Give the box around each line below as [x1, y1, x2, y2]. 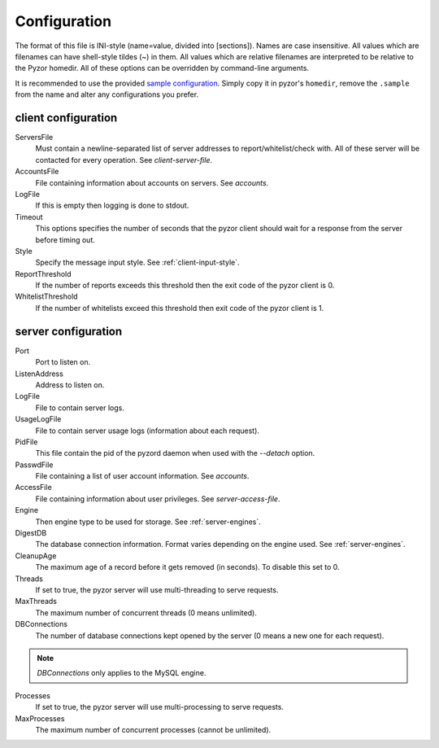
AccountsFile [15, 167, 59, 177]
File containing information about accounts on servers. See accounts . [35, 177, 269, 187]
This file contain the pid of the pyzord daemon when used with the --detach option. [35, 448, 315, 458]
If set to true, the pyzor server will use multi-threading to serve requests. [35, 584, 279, 594]
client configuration [15, 111, 118, 125]
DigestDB [15, 528, 47, 538]
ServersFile [15, 133, 54, 142]
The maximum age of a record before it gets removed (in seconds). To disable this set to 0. [35, 562, 341, 572]
